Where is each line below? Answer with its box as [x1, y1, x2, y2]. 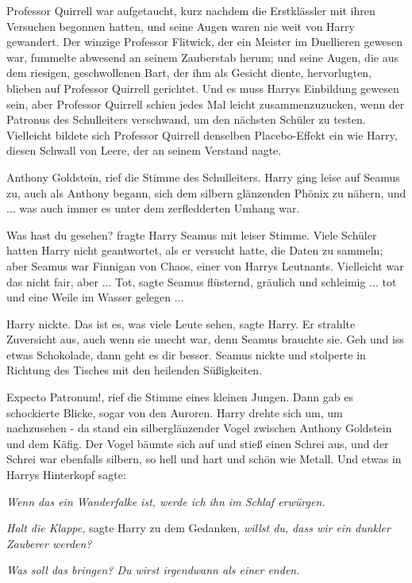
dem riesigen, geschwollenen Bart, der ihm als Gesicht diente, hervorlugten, [6, 64, 372, 81]
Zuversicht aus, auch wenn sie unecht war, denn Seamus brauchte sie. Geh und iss [6, 331, 404, 347]
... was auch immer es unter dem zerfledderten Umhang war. [6, 200, 300, 217]
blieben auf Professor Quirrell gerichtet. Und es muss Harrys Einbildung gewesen [6, 79, 399, 96]
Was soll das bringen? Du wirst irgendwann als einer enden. [6, 562, 300, 578]
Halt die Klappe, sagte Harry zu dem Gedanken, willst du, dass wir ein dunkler [6, 520, 391, 536]
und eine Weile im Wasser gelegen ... [6, 289, 184, 305]
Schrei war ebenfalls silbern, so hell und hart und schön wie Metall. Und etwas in [6, 451, 402, 467]
